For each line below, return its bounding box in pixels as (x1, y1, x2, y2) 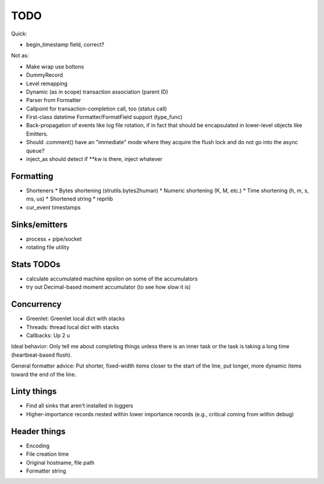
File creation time (26, 450, 69, 458)
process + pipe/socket (26, 235, 82, 243)
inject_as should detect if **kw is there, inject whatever (26, 156, 163, 163)
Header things (11, 426, 66, 437)
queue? (26, 147, 45, 154)
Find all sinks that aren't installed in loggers (26, 402, 133, 410)
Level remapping (26, 80, 68, 87)
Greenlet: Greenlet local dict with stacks (26, 315, 125, 322)
